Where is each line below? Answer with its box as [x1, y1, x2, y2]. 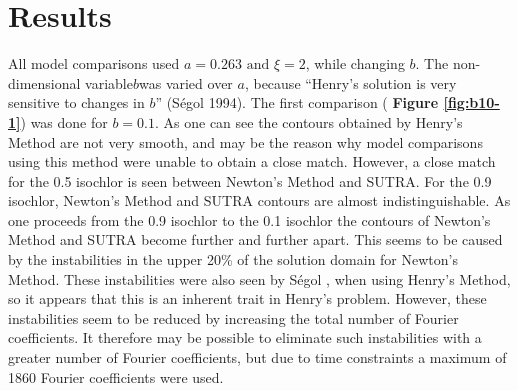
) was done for [20, 111, 108, 132]
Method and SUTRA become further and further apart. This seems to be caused [8, 229, 503, 250]
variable [85, 72, 133, 93]
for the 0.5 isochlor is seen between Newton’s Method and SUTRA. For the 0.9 [8, 170, 492, 191]
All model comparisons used [8, 53, 180, 74]
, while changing [305, 53, 405, 74]
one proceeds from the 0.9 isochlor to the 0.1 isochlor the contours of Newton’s [8, 209, 491, 230]
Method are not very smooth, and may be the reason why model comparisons [8, 131, 483, 152]
